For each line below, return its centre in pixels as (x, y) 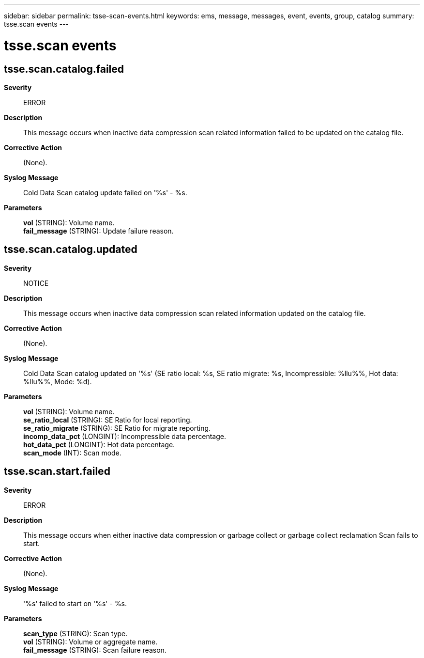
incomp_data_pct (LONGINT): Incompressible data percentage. (125, 436)
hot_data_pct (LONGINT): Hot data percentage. (99, 444)
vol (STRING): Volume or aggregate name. (91, 642)
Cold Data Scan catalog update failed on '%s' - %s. (105, 192)
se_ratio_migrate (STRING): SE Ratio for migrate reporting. (117, 428)
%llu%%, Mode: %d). (58, 381)
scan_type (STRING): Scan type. (76, 633)
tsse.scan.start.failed (57, 471)
